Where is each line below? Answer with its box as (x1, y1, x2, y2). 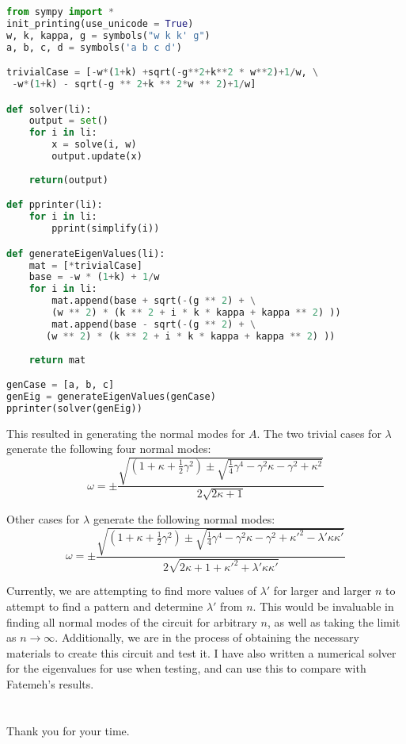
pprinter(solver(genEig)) (6, 402, 142, 414)
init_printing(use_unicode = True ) (6, 17, 194, 29)
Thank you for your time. (6, 722, 130, 738)
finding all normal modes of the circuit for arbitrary (6, 613, 257, 630)
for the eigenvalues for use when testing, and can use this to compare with (6, 660, 366, 677)
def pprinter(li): (6, 199, 103, 211)
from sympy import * (6, 6, 115, 17)
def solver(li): (6, 103, 92, 115)
